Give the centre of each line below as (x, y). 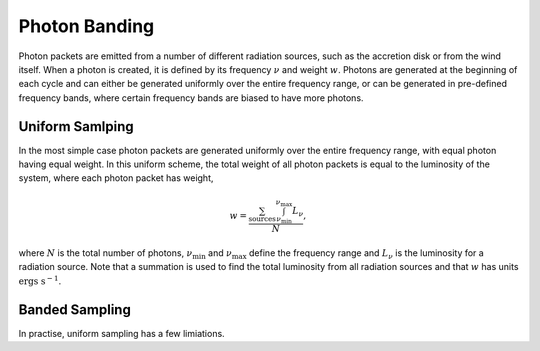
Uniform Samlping (76, 126)
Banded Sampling (75, 309)
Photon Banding (86, 26)
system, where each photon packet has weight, (116, 178)
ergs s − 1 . (40, 280)
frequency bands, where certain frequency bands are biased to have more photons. (191, 97)
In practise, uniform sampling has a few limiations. (121, 333)
